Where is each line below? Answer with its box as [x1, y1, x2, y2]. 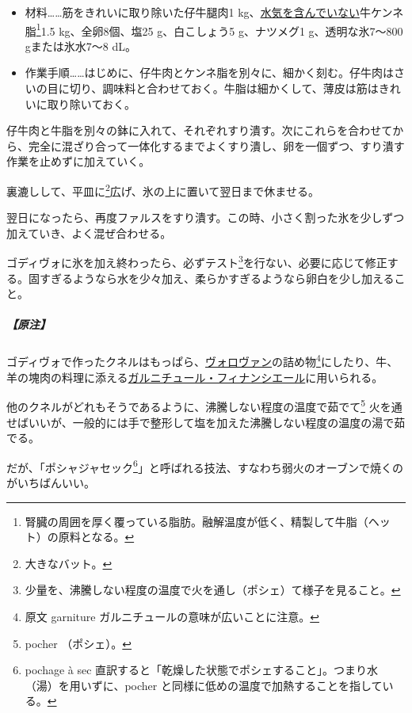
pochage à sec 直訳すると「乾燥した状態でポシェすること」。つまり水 [25, 662, 379, 678]
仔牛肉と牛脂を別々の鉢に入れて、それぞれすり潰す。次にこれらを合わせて [6, 122, 393, 139]
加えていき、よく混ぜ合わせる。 [6, 224, 172, 241]
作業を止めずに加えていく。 [6, 153, 151, 170]
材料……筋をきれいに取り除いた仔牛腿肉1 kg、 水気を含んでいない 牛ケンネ [25, 4, 404, 20]
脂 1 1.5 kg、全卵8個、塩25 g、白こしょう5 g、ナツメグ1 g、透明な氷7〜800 [25, 20, 403, 39]
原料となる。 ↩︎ [58, 528, 135, 545]
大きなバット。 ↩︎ [25, 555, 113, 571]
